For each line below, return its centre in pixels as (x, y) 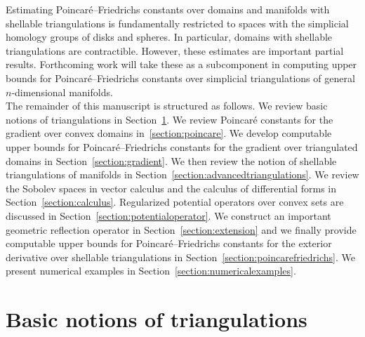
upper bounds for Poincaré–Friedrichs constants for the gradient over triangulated (182, 146)
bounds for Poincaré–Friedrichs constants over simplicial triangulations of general (180, 78)
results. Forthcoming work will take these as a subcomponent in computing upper (181, 64)
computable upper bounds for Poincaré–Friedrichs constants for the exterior (169, 243)
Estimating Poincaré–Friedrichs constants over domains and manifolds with (168, 9)
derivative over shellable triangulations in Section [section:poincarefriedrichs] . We (180, 257)
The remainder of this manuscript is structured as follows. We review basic (167, 106)
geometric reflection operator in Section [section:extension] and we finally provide (181, 229)
